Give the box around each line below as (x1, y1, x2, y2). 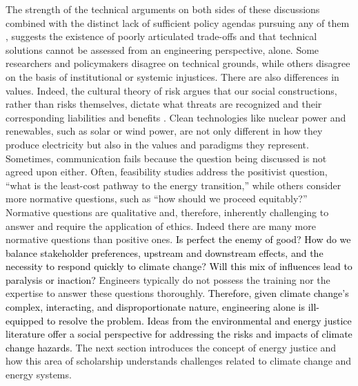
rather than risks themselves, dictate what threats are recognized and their (6, 97, 322, 111)
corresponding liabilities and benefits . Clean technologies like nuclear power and (6, 110, 346, 124)
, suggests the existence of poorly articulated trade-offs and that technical (6, 29, 317, 44)
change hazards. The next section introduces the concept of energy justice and (6, 340, 337, 354)
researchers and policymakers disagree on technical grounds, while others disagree (6, 56, 350, 70)
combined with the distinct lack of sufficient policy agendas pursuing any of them (6, 15, 350, 30)
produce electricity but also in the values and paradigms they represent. (6, 137, 309, 151)
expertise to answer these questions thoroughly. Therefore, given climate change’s (6, 286, 349, 300)
